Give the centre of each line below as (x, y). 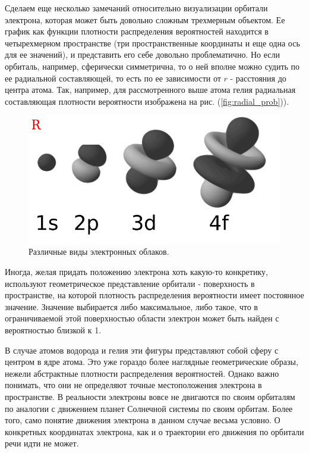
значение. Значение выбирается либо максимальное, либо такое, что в (131, 306)
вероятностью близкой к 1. (53, 330)
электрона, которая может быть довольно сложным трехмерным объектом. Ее (145, 19)
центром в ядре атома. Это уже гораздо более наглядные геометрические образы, (152, 362)
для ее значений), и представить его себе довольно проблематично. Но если (142, 54)
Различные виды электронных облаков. (99, 252)
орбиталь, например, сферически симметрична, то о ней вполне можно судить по (152, 66)
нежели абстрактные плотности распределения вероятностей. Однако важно (142, 373)
